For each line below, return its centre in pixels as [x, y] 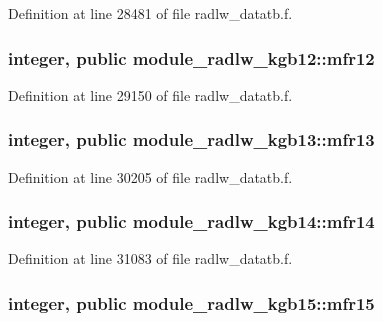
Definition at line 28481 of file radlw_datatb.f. [150, 13]
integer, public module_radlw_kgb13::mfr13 [191, 139]
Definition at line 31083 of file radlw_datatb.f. [150, 258]
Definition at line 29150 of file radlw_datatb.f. [150, 94]
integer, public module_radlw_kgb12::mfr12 [191, 57]
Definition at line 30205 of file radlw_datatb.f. [150, 176]
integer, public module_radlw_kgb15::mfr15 [191, 302]
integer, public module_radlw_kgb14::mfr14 [191, 221]
